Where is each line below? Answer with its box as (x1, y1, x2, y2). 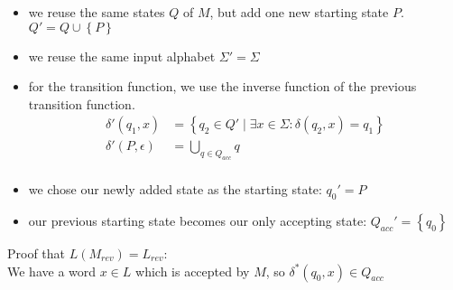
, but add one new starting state (209, 3, 389, 21)
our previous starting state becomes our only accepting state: (28, 211, 367, 230)
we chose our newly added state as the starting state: (28, 180, 322, 199)
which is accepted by (135, 261, 250, 280)
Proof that (7, 244, 66, 263)
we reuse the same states (28, 3, 165, 21)
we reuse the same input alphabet (28, 46, 216, 65)
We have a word (7, 261, 97, 280)
